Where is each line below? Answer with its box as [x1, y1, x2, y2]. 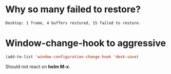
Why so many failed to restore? [5, 4, 141, 15]
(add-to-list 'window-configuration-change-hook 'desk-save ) [5, 54, 139, 59]
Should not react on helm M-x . [5, 63, 70, 69]
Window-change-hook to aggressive [5, 37, 166, 49]
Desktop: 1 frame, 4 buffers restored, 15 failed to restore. [5, 20, 141, 26]
